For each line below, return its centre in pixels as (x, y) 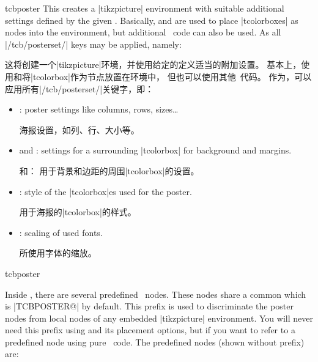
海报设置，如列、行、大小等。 (79, 129)
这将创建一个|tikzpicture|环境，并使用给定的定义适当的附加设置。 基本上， (153, 65)
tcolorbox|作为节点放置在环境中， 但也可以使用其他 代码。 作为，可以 (172, 76)
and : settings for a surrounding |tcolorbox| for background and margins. (155, 150)
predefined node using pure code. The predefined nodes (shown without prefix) (155, 342)
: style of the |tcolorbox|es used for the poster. (105, 191)
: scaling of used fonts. (61, 232)
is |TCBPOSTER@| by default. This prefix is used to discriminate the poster (149, 306)
